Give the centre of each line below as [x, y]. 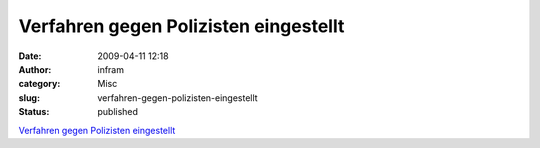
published [118, 112]
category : [39, 84]
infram [111, 69]
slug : [29, 97]
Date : [30, 56]
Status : [34, 112]
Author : [35, 69]
